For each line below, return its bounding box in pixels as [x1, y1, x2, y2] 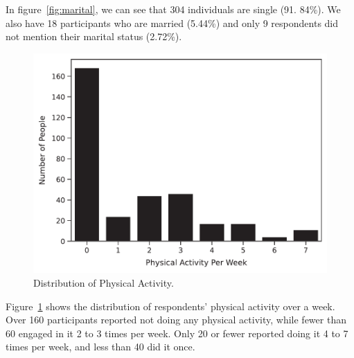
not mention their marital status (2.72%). [6, 29, 182, 44]
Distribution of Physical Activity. [33, 275, 174, 289]
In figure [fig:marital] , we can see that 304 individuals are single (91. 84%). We [6, 2, 341, 16]
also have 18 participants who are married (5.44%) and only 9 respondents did [6, 15, 339, 30]
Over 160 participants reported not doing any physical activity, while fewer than [6, 312, 346, 327]
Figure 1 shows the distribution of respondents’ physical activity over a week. [6, 298, 335, 313]
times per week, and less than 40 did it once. [6, 339, 195, 354]
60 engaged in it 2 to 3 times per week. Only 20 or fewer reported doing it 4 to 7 [6, 325, 348, 340]
